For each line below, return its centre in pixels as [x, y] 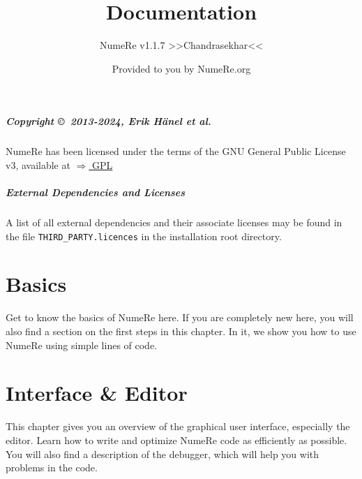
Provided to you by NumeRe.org [181, 68]
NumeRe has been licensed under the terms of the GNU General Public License [176, 151]
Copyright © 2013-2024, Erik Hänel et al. [108, 121]
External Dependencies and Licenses [96, 192]
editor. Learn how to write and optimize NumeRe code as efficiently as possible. [176, 440]
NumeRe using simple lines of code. [82, 345]
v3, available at [38, 164]
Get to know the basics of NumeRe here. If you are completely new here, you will [180, 317]
